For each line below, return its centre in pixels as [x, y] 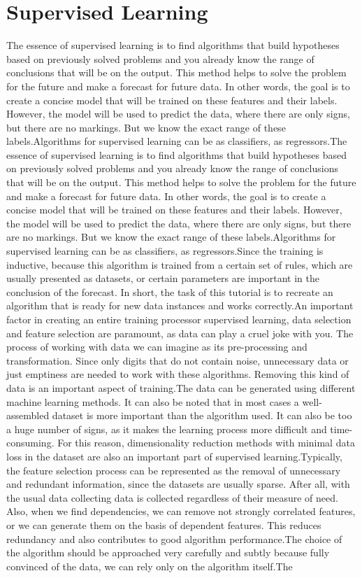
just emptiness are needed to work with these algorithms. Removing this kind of [178, 374]
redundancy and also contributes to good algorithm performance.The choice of [174, 538]
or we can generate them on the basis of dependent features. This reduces [164, 524]
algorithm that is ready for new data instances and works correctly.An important [180, 305]
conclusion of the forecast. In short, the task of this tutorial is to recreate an [170, 291]
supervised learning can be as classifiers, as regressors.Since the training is [165, 251]
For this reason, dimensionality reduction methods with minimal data [206, 443]
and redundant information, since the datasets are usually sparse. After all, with [178, 484]
